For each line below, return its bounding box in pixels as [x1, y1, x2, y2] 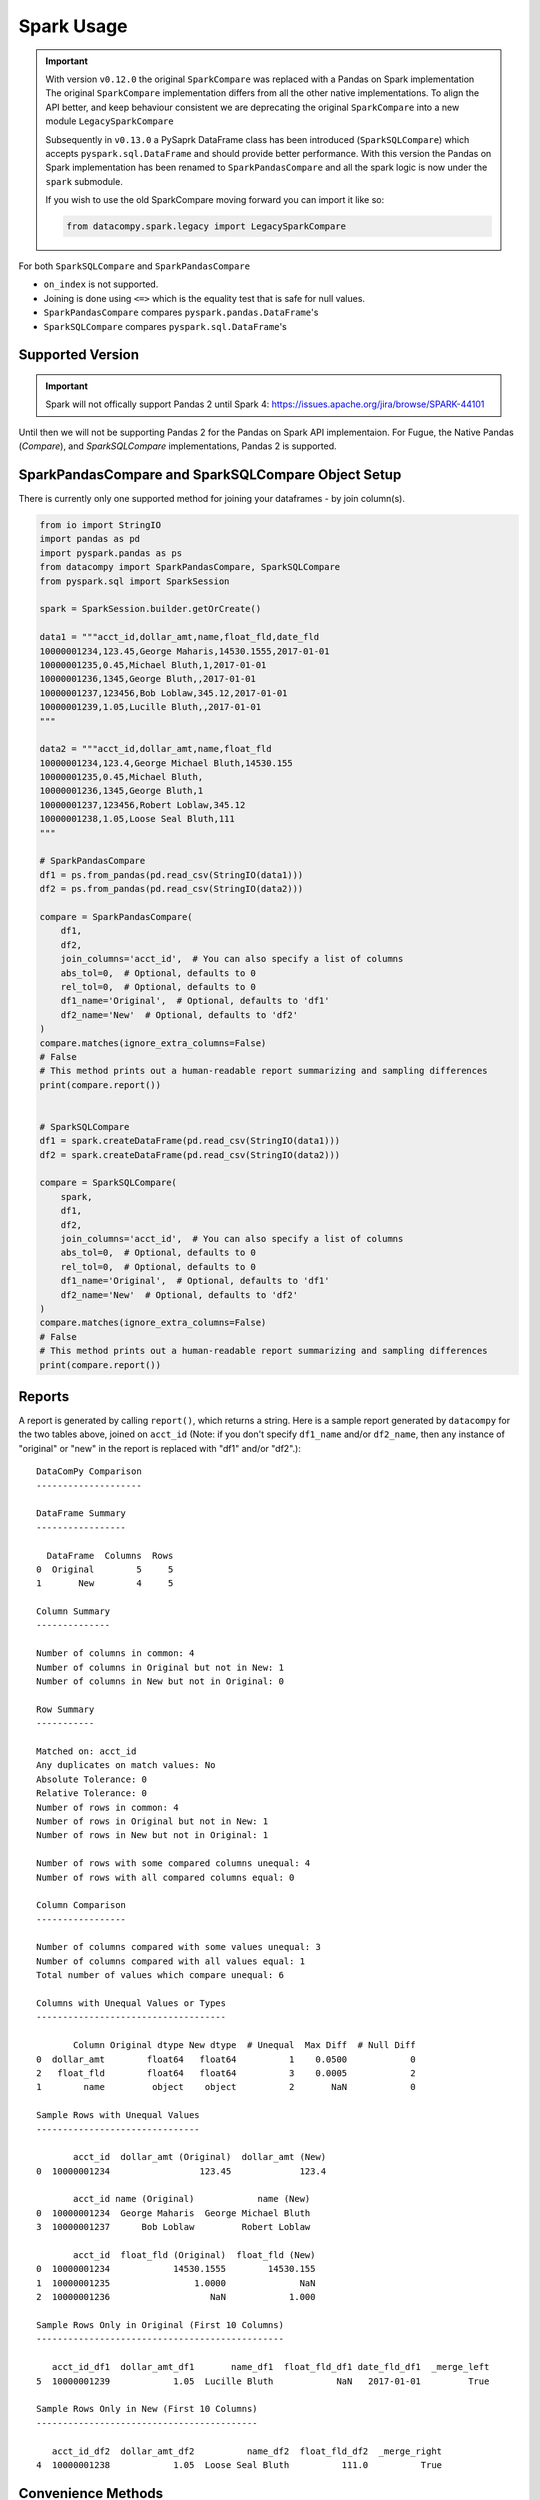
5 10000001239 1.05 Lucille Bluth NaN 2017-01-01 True [36, 2375, 490, 2387]
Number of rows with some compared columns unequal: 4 [36, 1858, 311, 1869]
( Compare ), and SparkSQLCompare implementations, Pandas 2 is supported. [18, 440, 337, 452]
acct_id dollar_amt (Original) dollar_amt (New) [73, 2151, 327, 2163]
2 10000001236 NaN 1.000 [36, 2291, 316, 2303]
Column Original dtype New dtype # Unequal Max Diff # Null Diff [73, 2040, 416, 2051]
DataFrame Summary [36, 1508, 127, 1519]
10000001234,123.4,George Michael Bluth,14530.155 [39, 757, 294, 769]
